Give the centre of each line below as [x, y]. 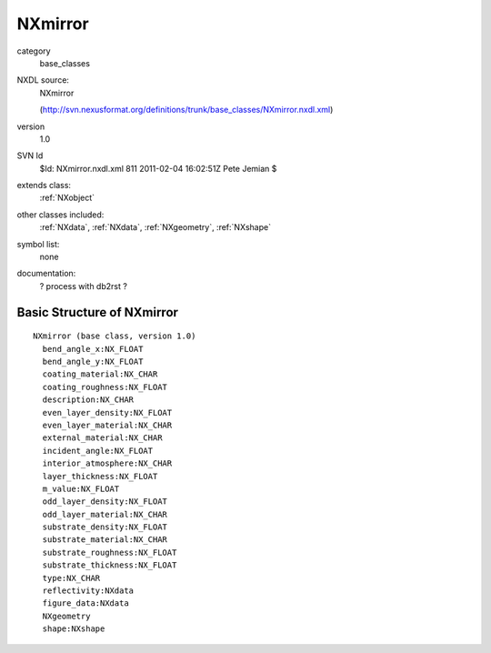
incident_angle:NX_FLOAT [98, 451]
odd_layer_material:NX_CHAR [105, 514]
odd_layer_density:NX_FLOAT [105, 502]
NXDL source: [43, 80]
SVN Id [30, 156]
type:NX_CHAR [71, 578]
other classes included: [60, 215]
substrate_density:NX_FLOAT [105, 527]
